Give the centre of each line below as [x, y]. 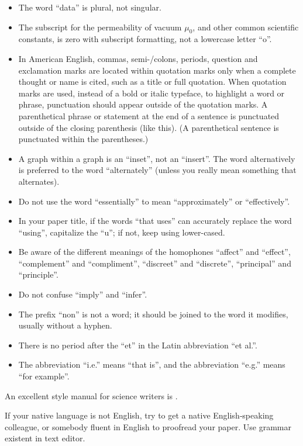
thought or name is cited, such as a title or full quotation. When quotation [152, 82]
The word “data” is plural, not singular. [90, 7]
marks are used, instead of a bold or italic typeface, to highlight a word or [151, 93]
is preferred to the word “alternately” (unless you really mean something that [157, 170]
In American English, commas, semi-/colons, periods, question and [138, 58]
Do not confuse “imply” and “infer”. [83, 294]
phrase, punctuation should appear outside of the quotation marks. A [143, 104]
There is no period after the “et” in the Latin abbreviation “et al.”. [138, 345]
